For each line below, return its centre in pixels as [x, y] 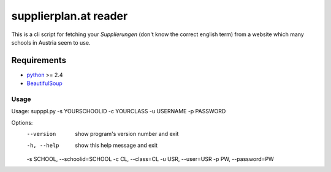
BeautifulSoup [44, 83]
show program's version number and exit [127, 134]
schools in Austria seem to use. [51, 42]
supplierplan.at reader [70, 16]
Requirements [39, 60]
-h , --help [43, 145]
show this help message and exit [116, 145]
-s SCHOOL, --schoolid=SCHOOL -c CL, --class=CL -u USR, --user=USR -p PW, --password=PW [150, 159]
